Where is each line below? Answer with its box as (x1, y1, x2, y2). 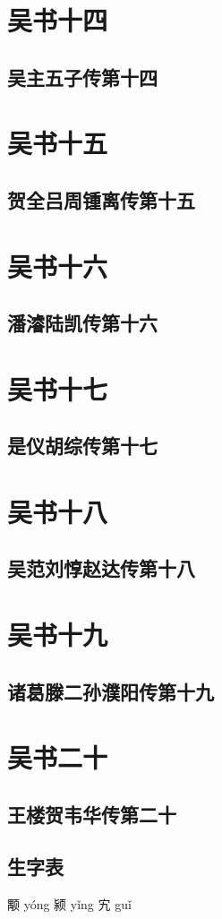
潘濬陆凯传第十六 (7, 309, 158, 337)
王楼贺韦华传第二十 (7, 800, 176, 828)
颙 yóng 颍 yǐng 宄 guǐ (7, 895, 132, 914)
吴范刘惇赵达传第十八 (7, 554, 195, 582)
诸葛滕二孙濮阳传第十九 (7, 677, 214, 705)
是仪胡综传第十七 (7, 432, 158, 459)
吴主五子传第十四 (7, 63, 158, 90)
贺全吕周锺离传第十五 (7, 185, 195, 213)
